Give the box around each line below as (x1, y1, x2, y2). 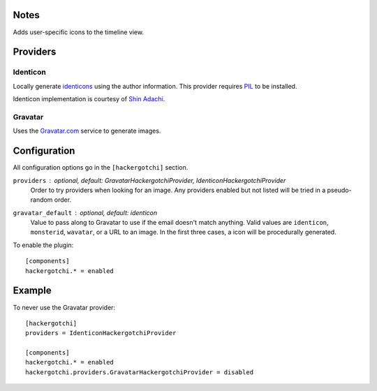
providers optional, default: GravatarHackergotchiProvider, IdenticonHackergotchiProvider (13, 176, 286, 184)
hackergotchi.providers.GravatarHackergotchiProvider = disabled (25, 368, 254, 376)
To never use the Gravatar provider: (13, 303, 115, 311)
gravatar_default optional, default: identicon (13, 208, 157, 216)
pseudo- (327, 186, 352, 194)
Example (13, 285, 52, 297)
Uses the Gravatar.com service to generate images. (13, 126, 161, 135)
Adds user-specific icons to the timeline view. (13, 28, 145, 36)
